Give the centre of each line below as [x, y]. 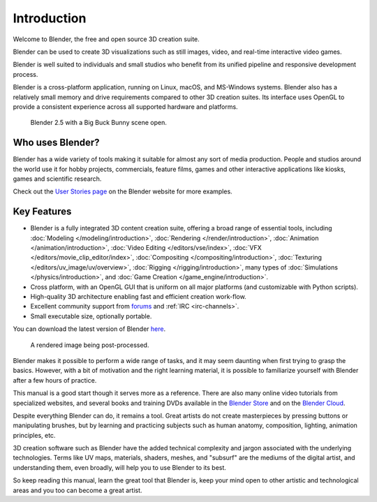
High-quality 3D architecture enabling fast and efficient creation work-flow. [139, 296]
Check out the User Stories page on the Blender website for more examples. [123, 191]
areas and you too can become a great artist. [77, 490]
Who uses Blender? [57, 143]
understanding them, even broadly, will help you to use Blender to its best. [120, 467]
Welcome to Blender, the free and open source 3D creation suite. [106, 39]
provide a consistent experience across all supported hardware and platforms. [125, 106]
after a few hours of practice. [55, 380]
